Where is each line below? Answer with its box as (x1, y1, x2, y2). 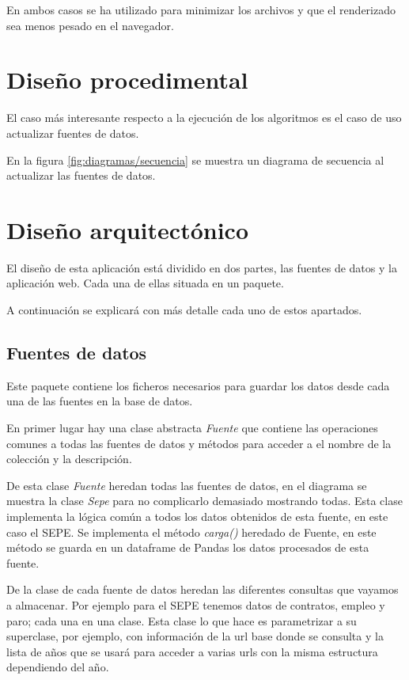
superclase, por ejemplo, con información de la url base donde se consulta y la (6, 628, 384, 644)
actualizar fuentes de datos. (6, 124, 139, 141)
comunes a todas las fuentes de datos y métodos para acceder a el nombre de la (6, 435, 392, 451)
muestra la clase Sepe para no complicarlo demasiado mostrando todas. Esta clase (6, 492, 403, 509)
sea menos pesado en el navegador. (6, 17, 174, 33)
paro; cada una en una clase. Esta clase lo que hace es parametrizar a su (6, 612, 357, 629)
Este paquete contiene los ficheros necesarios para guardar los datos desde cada (6, 377, 390, 393)
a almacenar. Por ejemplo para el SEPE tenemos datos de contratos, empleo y (6, 596, 385, 613)
